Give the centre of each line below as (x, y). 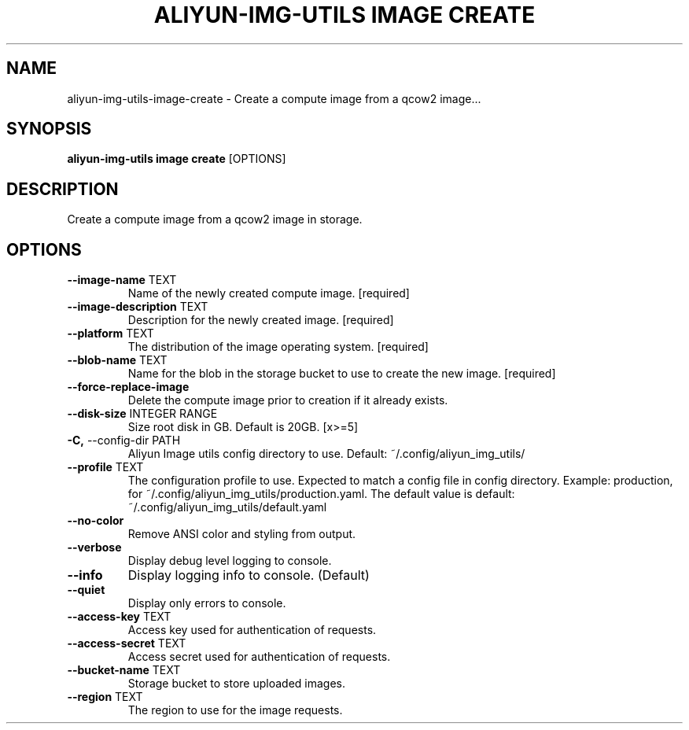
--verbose (94, 547)
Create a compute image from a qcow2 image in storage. (215, 219)
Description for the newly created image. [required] (261, 320)
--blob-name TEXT (117, 360)
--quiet (86, 590)
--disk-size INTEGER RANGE (142, 414)
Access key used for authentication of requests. (252, 630)
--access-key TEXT (119, 617)
